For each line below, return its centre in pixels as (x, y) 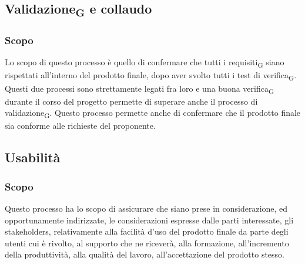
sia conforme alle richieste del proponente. (80, 126)
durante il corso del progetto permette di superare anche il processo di (131, 101)
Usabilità (33, 157)
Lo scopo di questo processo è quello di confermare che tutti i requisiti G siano (145, 63)
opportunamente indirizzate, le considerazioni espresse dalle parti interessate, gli (149, 220)
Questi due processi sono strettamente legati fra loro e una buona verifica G (140, 89)
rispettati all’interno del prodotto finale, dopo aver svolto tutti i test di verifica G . (151, 76)
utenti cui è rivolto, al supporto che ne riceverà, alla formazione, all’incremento (147, 243)
